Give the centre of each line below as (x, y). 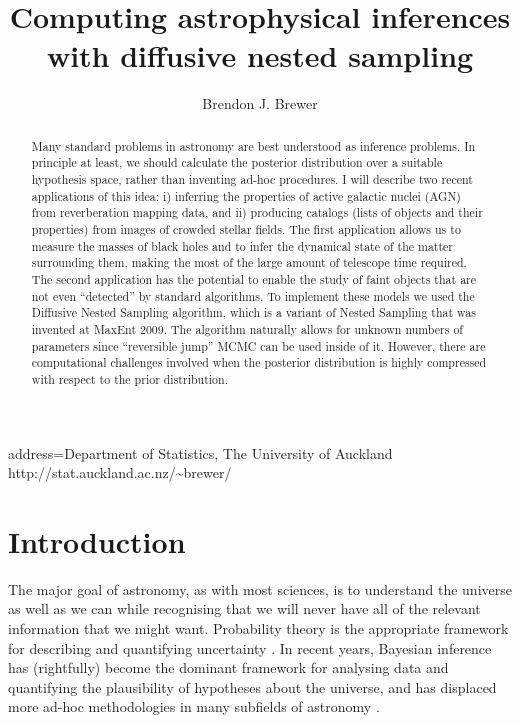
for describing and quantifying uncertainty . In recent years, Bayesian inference (250, 647)
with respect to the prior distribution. (129, 378)
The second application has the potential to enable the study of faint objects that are (254, 278)
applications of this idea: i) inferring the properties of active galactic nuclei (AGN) (246, 195)
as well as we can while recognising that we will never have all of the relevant (244, 608)
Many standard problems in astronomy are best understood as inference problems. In (253, 145)
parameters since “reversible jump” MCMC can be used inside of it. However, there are (258, 345)
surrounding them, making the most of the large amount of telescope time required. (249, 262)
